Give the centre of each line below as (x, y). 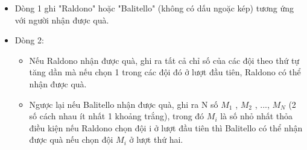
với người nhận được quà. (62, 20)
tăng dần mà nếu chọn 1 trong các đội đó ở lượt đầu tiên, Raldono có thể (165, 72)
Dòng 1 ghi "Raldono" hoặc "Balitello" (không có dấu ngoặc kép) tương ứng (154, 8)
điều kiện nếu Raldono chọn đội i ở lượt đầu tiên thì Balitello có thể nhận (166, 127)
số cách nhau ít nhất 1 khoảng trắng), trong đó (117, 116)
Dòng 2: (29, 40)
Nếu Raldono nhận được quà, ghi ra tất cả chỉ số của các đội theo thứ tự (164, 60)
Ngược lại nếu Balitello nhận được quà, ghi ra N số (124, 104)
